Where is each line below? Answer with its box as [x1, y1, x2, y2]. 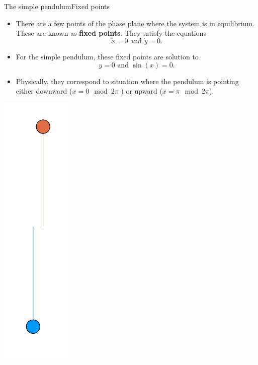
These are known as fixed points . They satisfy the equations [16, 28, 206, 38]
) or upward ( [121, 86, 162, 96]
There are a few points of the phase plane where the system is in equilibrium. [16, 18, 254, 28]
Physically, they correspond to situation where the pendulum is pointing [16, 76, 239, 86]
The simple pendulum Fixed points [4, 1, 110, 11]
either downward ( [16, 86, 72, 96]
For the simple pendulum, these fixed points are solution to [16, 51, 199, 61]
